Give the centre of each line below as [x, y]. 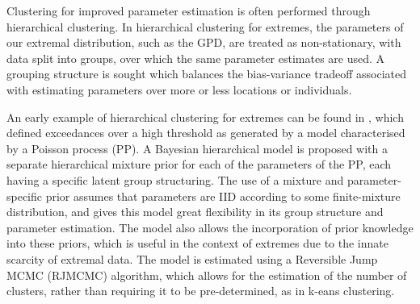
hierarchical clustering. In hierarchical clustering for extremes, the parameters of [205, 26]
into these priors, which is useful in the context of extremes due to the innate [197, 243]
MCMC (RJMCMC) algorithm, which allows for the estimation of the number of [207, 275]
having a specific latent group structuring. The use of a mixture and [175, 179]
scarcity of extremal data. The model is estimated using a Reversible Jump [192, 258]
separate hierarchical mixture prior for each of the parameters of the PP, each [199, 164]
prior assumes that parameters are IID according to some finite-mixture [223, 196]
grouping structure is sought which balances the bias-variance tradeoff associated [206, 74]
